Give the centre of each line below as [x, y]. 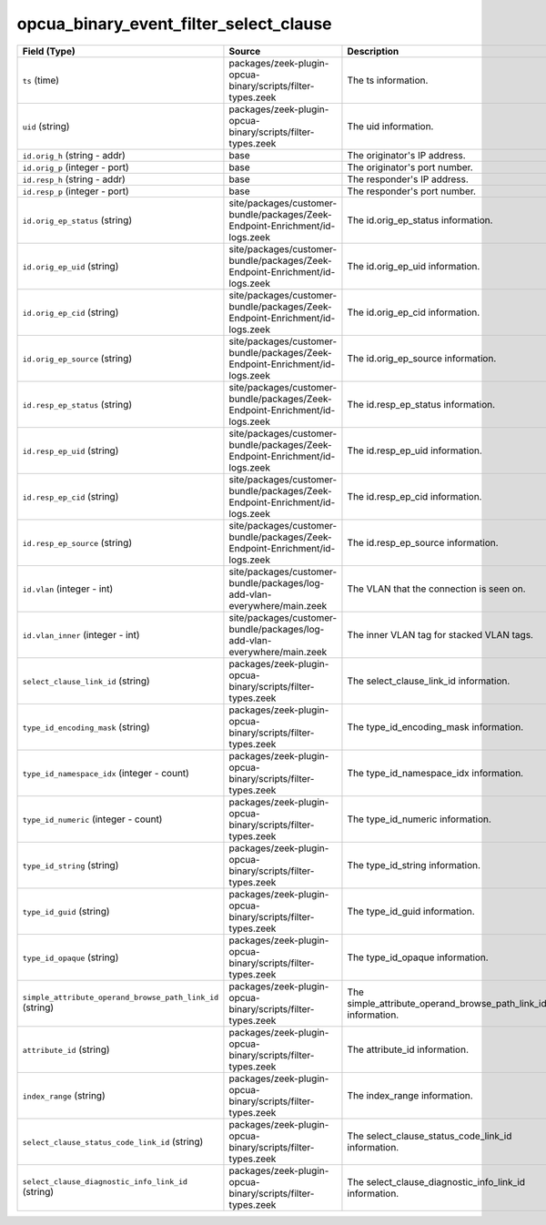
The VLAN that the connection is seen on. [437, 589]
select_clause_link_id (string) [86, 681]
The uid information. [390, 126]
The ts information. [388, 80]
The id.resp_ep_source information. [423, 542]
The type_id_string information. [414, 865]
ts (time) [40, 80]
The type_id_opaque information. [418, 957]
